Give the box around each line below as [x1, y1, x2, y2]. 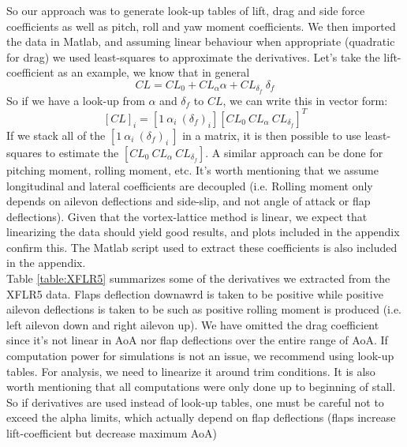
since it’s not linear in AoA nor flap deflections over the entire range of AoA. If [6, 332, 388, 348]
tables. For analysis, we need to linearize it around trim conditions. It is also [6, 362, 375, 379]
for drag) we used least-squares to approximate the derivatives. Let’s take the [6, 48, 380, 65]
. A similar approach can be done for [205, 144, 383, 160]
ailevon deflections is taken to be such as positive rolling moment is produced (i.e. [6, 301, 402, 317]
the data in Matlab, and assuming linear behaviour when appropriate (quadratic [6, 33, 395, 50]
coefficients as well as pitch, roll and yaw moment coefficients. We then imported [6, 17, 396, 34]
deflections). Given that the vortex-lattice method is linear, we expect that [6, 208, 368, 224]
